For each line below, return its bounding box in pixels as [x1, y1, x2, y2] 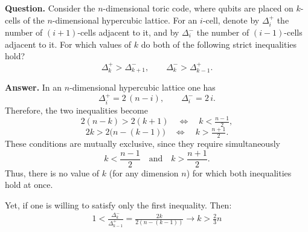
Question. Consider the [5, 2, 95, 14]
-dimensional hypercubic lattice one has [69, 81, 216, 94]
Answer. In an [5, 81, 62, 94]
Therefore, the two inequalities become [5, 103, 148, 116]
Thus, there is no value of [5, 166, 100, 179]
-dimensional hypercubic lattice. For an [52, 13, 197, 26]
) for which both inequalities [186, 166, 292, 179]
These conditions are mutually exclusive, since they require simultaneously [5, 137, 280, 149]
